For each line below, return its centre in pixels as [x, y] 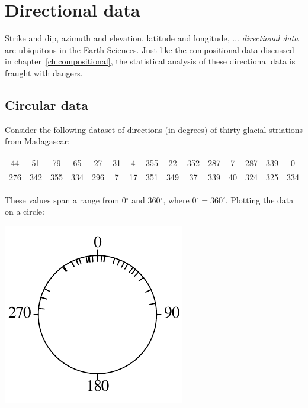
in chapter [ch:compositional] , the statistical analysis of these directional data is [150, 61]
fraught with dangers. [44, 72]
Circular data [46, 104]
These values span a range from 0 [65, 200]
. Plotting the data [259, 200]
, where [176, 200]
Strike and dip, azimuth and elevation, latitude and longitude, [117, 38]
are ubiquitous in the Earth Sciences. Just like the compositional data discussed [150, 49]
